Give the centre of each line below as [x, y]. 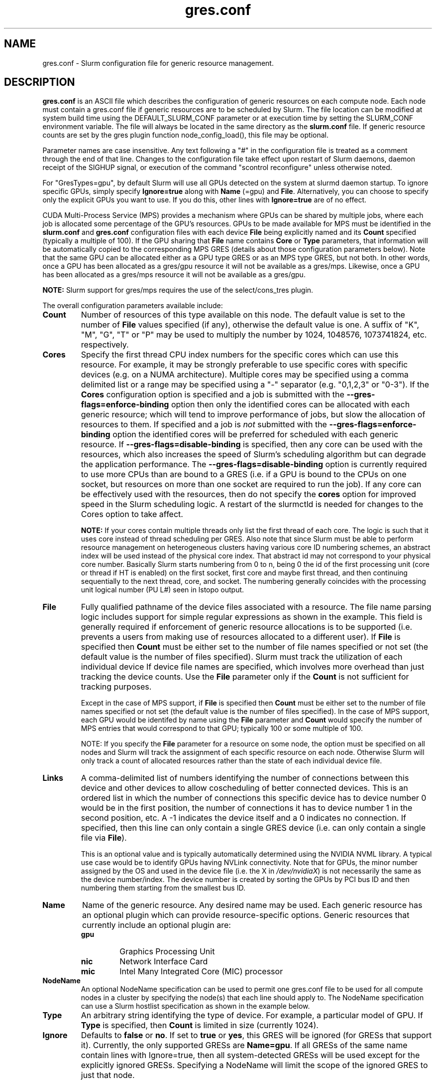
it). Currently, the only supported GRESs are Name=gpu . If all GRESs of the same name [244, 1045]
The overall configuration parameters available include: [133, 306]
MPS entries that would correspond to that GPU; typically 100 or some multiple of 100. [222, 728]
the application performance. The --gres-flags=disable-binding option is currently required [254, 464]
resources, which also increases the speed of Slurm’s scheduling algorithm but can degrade [253, 454]
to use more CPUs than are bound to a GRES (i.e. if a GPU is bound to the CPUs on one [244, 474]
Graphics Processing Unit [167, 952]
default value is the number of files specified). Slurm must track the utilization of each [242, 657]
